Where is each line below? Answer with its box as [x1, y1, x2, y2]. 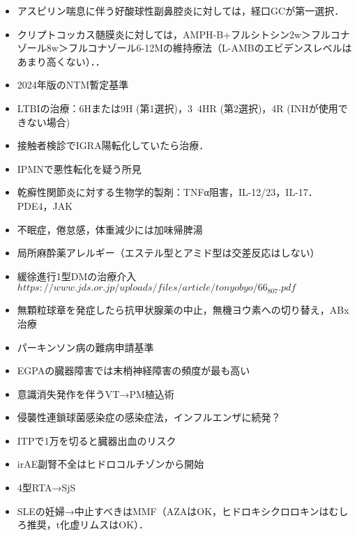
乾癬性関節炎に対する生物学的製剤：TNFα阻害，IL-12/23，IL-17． [17, 185, 318, 199]
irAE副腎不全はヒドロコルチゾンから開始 [17, 457, 204, 471]
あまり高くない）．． [17, 54, 105, 68]
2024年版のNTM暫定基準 [17, 77, 129, 92]
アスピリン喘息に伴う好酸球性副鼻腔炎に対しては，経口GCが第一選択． [17, 3, 344, 17]
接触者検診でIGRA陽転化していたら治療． [17, 138, 209, 153]
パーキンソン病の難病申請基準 [17, 339, 154, 354]
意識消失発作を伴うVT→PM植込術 [17, 386, 174, 401]
